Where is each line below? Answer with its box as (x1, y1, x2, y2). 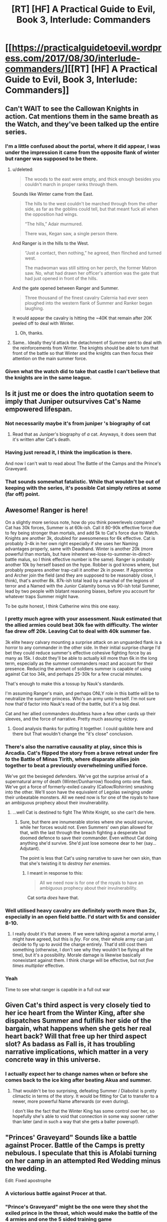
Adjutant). (19, 846, 40, 852)
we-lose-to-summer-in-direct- (89, 551, 153, 557)
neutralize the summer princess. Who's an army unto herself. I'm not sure (5, 695, 156, 701)
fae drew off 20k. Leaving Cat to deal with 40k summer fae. (5, 628, 152, 635)
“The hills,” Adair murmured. (24, 221, 83, 227)
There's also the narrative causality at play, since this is (5, 743, 143, 750)
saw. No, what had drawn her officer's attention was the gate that (24, 270, 159, 276)
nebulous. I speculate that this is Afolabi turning (5, 1149, 157, 1157)
